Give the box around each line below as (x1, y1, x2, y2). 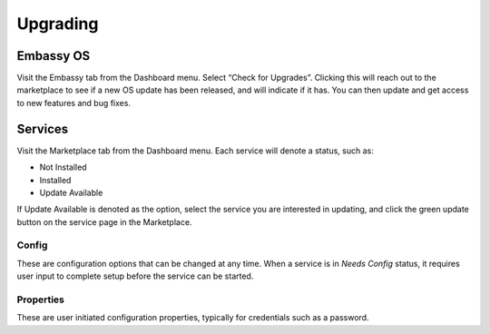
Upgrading (16, 14, 99, 34)
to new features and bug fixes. (16, 97, 132, 108)
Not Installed (39, 162, 87, 172)
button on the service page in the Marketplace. (16, 216, 192, 227)
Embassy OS (16, 48, 91, 64)
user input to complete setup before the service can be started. (16, 270, 254, 281)
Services (16, 121, 69, 136)
